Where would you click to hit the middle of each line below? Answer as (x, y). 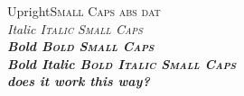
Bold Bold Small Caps (81, 46)
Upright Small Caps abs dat (84, 11)
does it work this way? (79, 81)
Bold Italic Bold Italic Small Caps (122, 63)
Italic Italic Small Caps (75, 28)
